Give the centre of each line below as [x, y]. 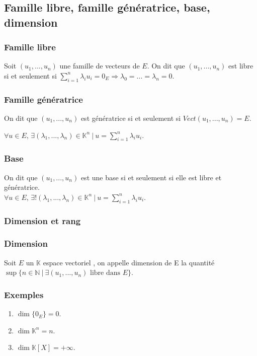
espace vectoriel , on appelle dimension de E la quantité [129, 262]
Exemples [24, 294]
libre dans [105, 273]
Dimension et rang [42, 220]
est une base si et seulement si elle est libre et [151, 177]
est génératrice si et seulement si [131, 118]
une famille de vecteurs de [100, 66]
